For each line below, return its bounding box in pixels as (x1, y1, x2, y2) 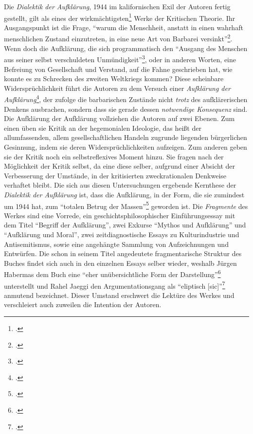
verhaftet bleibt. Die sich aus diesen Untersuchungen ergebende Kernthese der (4, 180, 236, 190)
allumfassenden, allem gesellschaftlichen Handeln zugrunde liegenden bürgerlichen (4, 132, 247, 142)
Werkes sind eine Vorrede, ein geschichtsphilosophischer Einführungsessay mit (4, 210, 235, 220)
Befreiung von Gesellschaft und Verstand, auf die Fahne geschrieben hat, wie (4, 64, 233, 74)
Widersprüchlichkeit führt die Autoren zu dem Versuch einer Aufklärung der (4, 83, 231, 93)
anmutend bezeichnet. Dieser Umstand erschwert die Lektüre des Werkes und (4, 290, 235, 300)
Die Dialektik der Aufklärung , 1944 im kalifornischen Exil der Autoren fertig (4, 1, 231, 11)
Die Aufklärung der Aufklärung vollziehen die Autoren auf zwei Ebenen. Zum (4, 113, 235, 123)
